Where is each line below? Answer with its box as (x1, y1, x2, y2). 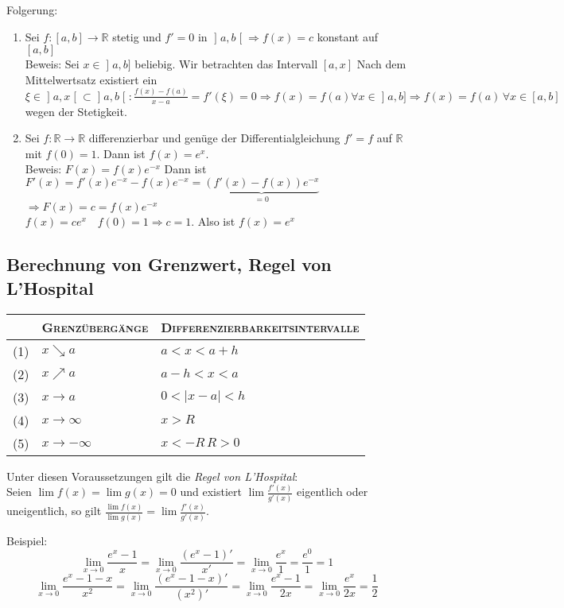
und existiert (180, 483, 242, 500)
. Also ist (191, 213, 235, 230)
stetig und (112, 28, 161, 45)
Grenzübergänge (41, 317, 149, 336)
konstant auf (317, 28, 378, 45)
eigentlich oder (297, 483, 368, 500)
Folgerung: (6, 2, 58, 17)
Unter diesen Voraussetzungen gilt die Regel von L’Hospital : (6, 467, 298, 484)
